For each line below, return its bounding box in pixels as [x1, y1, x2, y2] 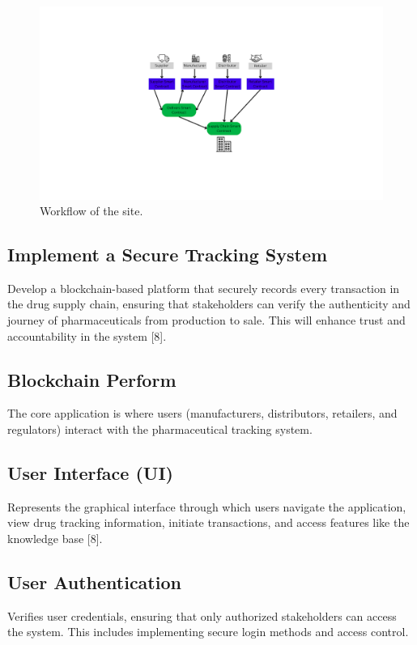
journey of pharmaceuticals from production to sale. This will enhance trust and [7, 312, 406, 329]
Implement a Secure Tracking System [7, 242, 328, 267]
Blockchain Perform [7, 367, 177, 392]
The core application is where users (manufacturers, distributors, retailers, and [7, 405, 398, 422]
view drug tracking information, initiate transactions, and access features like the [7, 514, 410, 531]
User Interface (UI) [7, 460, 173, 486]
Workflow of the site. [40, 202, 143, 219]
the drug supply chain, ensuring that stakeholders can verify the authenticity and [7, 295, 411, 312]
